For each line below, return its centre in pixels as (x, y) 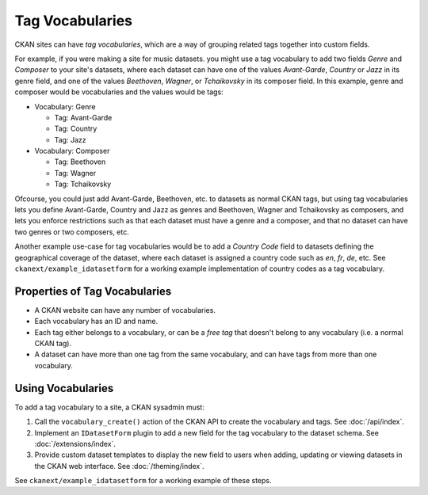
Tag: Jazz (70, 139)
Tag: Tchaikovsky (83, 184)
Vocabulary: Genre (65, 106)
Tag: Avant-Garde (83, 117)
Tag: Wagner (75, 173)
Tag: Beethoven (80, 162)
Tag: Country (76, 129)
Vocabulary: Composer (72, 151)
